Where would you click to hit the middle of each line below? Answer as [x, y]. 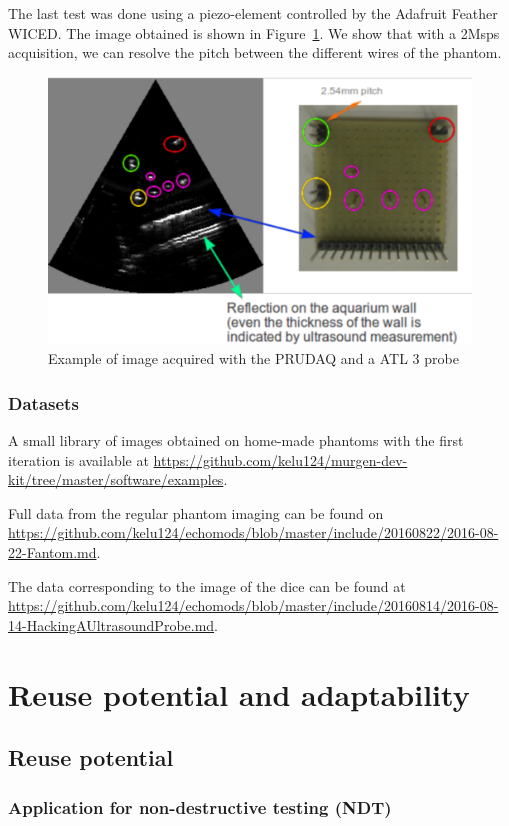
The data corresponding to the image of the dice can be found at [207, 585]
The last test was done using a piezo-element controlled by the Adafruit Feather [253, 13]
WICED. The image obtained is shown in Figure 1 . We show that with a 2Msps [254, 32]
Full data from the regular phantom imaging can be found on [196, 512]
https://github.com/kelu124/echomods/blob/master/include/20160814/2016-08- [253, 605]
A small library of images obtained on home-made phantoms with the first [236, 440]
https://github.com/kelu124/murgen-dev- [280, 459]
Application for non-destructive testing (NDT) [200, 806]
